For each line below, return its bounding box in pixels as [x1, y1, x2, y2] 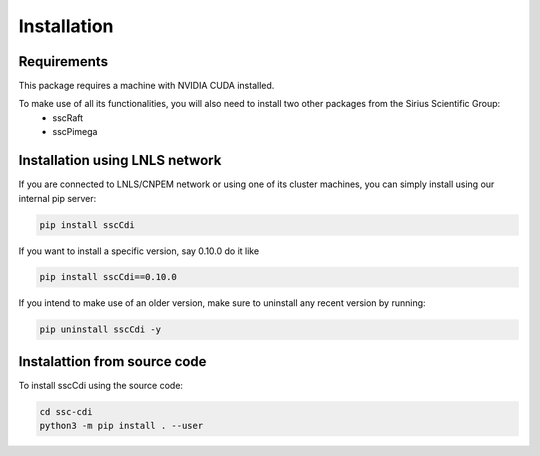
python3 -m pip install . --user [39, 420, 204, 432]
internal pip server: [18, 192, 97, 204]
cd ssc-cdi [39, 406, 93, 417]
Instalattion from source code [18, 353, 207, 370]
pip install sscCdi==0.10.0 [39, 271, 177, 283]
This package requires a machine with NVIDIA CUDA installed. [18, 80, 275, 92]
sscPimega [52, 126, 98, 138]
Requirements [18, 53, 109, 70]
